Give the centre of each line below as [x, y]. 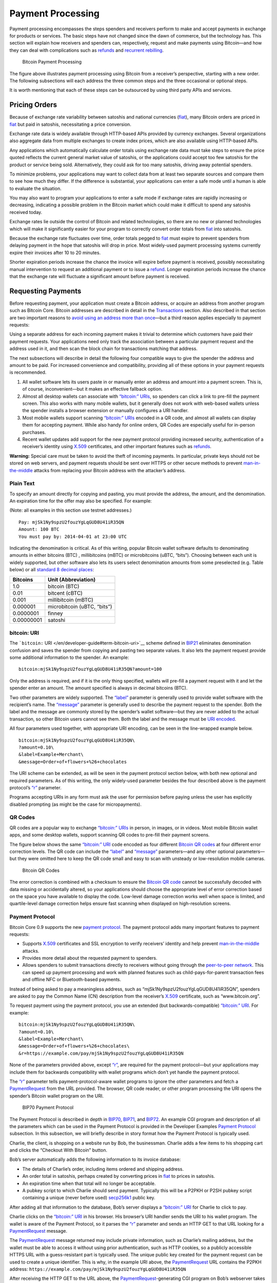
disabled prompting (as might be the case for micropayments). [76, 804]
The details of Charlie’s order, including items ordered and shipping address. [103, 1169]
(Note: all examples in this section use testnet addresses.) [71, 510]
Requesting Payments [45, 291]
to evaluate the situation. [35, 188]
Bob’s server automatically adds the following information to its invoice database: [95, 1159]
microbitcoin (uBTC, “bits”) [80, 607]
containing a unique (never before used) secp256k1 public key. [89, 1198]
